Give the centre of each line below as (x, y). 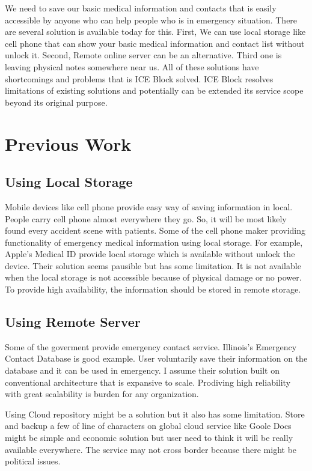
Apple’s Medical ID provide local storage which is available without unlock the (150, 254)
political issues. (33, 461)
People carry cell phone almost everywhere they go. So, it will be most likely (146, 218)
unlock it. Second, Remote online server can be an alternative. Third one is (143, 55)
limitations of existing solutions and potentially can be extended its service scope (154, 90)
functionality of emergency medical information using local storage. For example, (154, 242)
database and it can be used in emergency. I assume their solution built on (142, 370)
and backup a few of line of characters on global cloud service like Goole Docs (148, 426)
